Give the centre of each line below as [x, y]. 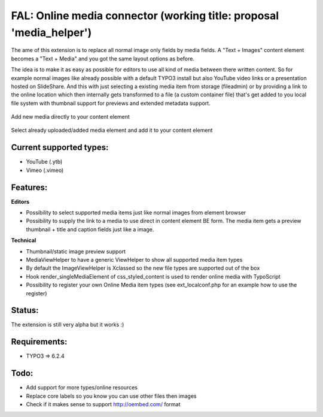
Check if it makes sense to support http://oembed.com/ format [103, 404]
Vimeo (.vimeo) [45, 170]
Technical [24, 240]
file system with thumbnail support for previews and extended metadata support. [111, 103]
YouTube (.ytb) [44, 162]
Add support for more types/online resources [82, 388]
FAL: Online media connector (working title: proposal [145, 16]
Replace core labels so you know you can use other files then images [111, 396]
